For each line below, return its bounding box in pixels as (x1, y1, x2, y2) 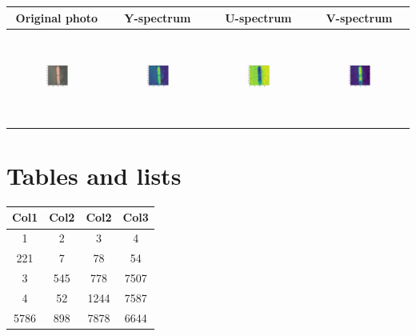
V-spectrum (326, 9, 393, 26)
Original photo (15, 9, 98, 26)
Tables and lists (6, 159, 182, 191)
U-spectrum (225, 9, 292, 26)
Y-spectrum (124, 9, 191, 26)
